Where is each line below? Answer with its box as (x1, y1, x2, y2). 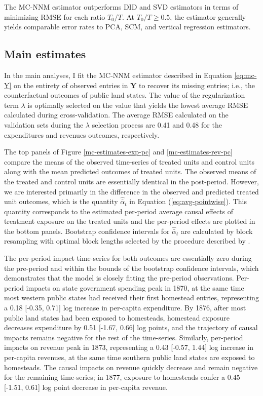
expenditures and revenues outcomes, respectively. (4, 129, 160, 140)
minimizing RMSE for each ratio (4, 11, 105, 22)
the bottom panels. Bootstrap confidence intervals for (4, 225, 170, 236)
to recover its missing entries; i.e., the (139, 80, 255, 90)
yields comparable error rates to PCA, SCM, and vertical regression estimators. (4, 21, 251, 32)
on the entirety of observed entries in (14, 80, 128, 90)
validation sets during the (4, 119, 84, 130)
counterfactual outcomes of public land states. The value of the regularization (4, 90, 245, 100)
